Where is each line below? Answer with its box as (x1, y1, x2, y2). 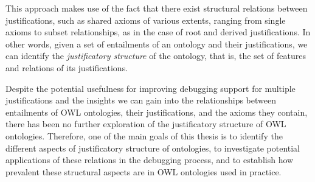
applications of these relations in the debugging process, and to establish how (5, 153, 294, 166)
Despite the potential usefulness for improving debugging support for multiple (5, 82, 296, 94)
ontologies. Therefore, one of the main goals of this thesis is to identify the (5, 129, 283, 142)
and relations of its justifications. (5, 61, 128, 74)
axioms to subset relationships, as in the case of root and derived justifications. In (5, 26, 311, 38)
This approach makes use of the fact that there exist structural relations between (5, 2, 308, 14)
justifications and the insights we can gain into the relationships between (5, 94, 277, 107)
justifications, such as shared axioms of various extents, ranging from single (5, 13, 286, 26)
